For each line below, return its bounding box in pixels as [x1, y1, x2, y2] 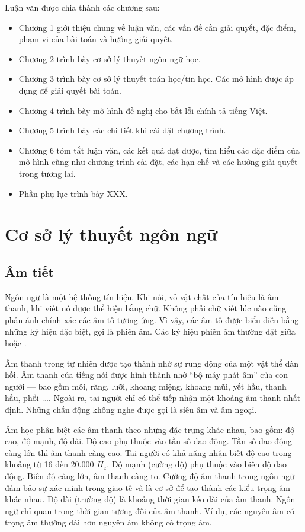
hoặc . [5, 337, 27, 349]
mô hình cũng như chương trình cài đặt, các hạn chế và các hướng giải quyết [18, 155, 298, 168]
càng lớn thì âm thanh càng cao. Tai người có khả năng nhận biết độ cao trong [5, 446, 292, 458]
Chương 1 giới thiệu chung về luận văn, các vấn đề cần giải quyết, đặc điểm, [18, 21, 296, 33]
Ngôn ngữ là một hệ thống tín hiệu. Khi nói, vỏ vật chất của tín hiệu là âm [5, 290, 279, 302]
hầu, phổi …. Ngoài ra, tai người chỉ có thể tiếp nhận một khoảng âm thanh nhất [5, 391, 301, 404]
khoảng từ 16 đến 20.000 [5, 458, 94, 470]
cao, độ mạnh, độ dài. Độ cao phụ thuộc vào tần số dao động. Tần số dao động [5, 435, 292, 447]
